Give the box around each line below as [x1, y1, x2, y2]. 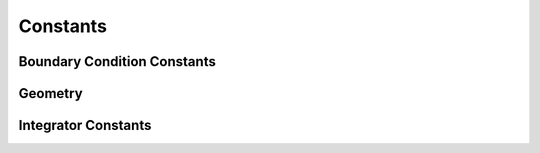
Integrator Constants [18, 117, 152, 134]
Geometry [18, 85, 84, 102]
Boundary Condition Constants [18, 53, 217, 70]
